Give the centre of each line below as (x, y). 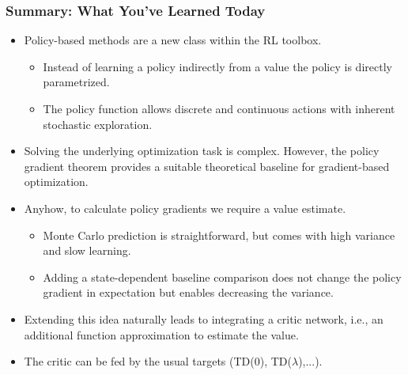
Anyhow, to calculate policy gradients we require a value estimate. (185, 208)
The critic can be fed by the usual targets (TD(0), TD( (158, 361)
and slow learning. (87, 250)
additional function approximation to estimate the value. (161, 334)
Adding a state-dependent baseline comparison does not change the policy (222, 277)
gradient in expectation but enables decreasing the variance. (188, 292)
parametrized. (76, 82)
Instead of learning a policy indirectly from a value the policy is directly (217, 66)
